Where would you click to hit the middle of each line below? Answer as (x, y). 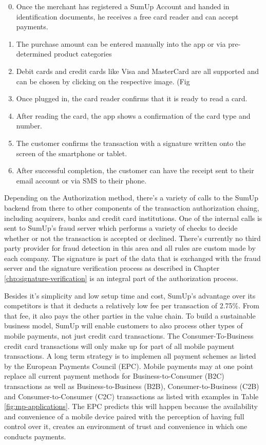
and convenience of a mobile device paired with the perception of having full (124, 416)
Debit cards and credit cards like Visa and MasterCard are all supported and (138, 71)
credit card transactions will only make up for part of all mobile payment (119, 346)
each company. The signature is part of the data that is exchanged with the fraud (132, 258)
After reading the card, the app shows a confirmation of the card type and (133, 115)
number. (29, 126)
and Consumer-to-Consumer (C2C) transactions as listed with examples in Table (131, 396)
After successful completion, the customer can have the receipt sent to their (135, 170)
